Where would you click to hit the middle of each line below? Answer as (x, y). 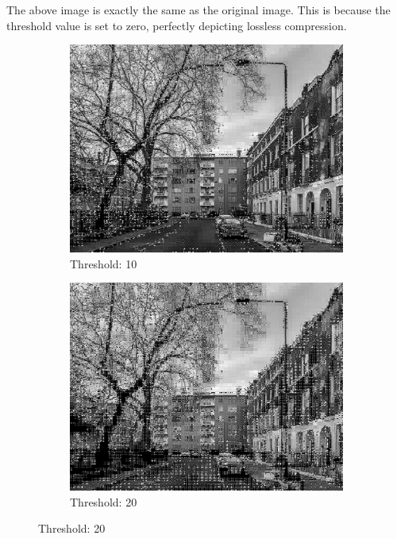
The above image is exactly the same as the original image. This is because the (198, 10)
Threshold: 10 (104, 263)
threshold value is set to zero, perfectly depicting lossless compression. (177, 25)
